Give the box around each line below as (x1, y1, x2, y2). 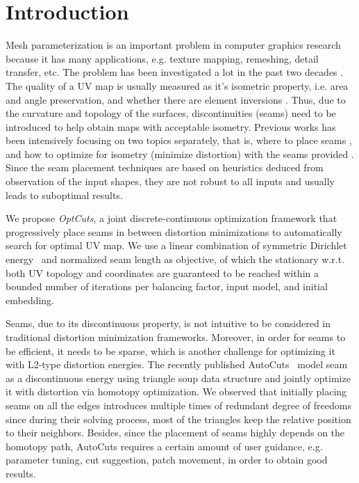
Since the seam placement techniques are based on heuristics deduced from (6, 160, 324, 175)
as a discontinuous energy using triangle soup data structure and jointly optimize (6, 370, 351, 385)
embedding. (6, 292, 55, 307)
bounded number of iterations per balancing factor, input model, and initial (6, 279, 328, 294)
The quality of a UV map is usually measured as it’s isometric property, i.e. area (6, 78, 349, 93)
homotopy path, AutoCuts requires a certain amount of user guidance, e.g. (6, 438, 323, 453)
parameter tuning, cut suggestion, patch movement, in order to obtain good (6, 452, 328, 467)
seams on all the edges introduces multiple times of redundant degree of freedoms (6, 397, 351, 412)
